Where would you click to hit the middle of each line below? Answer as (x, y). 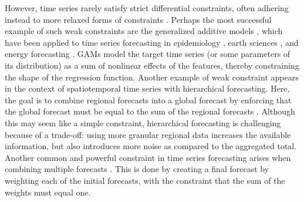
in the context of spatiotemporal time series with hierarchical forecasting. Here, (147, 88)
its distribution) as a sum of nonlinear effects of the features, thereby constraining (152, 65)
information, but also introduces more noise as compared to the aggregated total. (151, 146)
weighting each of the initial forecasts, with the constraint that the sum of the (145, 180)
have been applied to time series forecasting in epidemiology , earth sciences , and (152, 42)
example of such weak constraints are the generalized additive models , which (144, 31)
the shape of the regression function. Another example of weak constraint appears (152, 77)
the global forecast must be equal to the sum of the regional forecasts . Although (150, 111)
